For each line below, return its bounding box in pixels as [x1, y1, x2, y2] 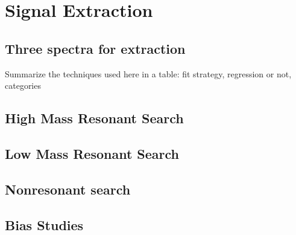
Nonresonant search [5, 179, 131, 198]
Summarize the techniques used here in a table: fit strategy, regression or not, [5, 67, 292, 80]
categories [5, 79, 41, 92]
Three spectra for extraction [5, 39, 186, 57]
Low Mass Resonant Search [5, 144, 180, 163]
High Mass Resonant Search [5, 109, 184, 127]
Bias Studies [5, 215, 84, 234]
